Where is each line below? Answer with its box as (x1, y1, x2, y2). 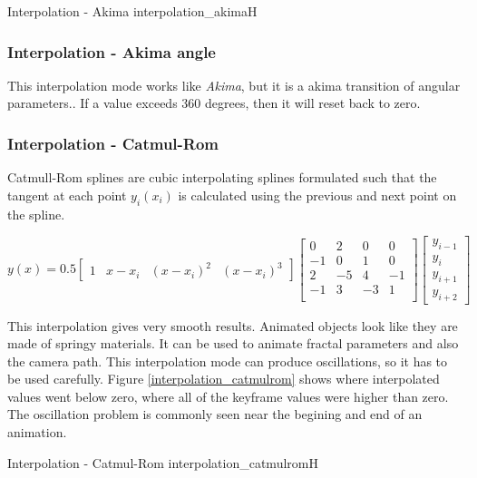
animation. (7, 423, 67, 442)
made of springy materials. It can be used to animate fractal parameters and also (7, 334, 459, 353)
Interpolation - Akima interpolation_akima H (7, 2, 258, 20)
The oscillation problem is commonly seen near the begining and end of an (7, 405, 423, 424)
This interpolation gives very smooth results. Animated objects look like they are (7, 316, 458, 335)
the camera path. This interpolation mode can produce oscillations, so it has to (7, 351, 448, 370)
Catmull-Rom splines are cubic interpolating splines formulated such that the (7, 168, 437, 187)
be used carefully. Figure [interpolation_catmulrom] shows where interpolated (7, 369, 440, 388)
